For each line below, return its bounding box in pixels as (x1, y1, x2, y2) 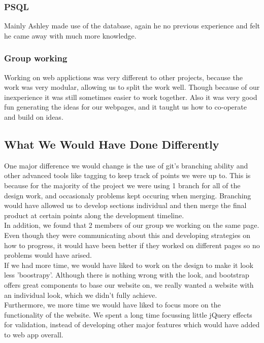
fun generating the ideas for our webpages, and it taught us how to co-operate (4, 101, 247, 112)
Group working (4, 52, 68, 64)
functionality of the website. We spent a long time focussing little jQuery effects (4, 309, 252, 320)
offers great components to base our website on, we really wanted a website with (4, 279, 254, 290)
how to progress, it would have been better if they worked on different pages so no (4, 239, 260, 250)
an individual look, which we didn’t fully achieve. (4, 289, 157, 300)
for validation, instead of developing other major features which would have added (4, 319, 260, 330)
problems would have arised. (4, 250, 92, 260)
